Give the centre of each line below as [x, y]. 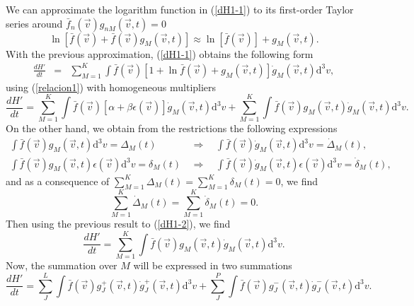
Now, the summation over [62, 265]
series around [34, 23]
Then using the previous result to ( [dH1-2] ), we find [118, 224]
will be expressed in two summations [213, 265]
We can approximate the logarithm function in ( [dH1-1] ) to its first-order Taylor [180, 9]
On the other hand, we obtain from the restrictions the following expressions [172, 128]
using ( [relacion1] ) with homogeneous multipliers [111, 87]
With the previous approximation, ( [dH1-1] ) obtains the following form [160, 53]
